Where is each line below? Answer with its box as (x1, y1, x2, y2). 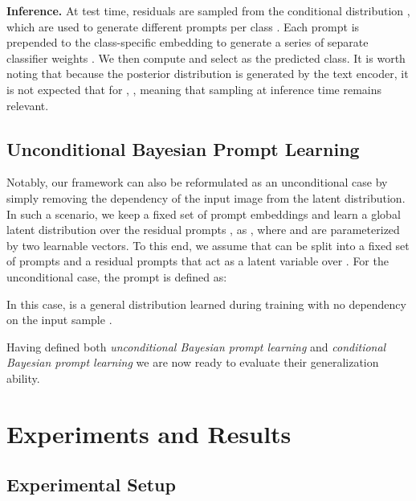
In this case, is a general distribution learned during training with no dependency (6, 295, 406, 312)
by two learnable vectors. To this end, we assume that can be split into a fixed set (6, 236, 410, 253)
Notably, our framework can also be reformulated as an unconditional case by (6, 174, 388, 191)
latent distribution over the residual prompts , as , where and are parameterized (6, 221, 400, 238)
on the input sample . (6, 311, 112, 328)
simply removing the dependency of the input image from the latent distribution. (6, 189, 406, 206)
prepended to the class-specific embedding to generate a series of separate (6, 34, 369, 51)
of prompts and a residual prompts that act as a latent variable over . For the (6, 253, 389, 269)
